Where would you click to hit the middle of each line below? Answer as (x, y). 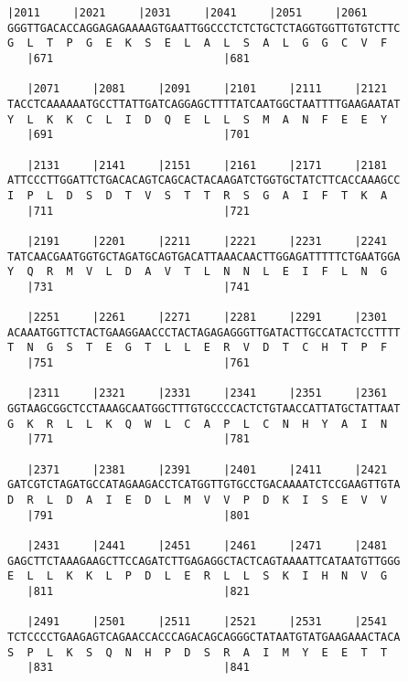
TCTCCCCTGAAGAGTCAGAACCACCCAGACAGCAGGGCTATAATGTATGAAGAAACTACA (204, 637)
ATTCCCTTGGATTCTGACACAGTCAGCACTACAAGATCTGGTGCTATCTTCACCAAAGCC (204, 181)
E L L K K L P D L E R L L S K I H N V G (198, 576)
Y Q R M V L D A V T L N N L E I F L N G (198, 272)
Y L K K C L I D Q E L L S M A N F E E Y (198, 119)
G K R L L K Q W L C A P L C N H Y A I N (198, 424)
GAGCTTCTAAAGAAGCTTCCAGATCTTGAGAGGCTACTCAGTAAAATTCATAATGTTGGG (204, 561)
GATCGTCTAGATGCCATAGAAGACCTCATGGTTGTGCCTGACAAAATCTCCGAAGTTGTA (204, 485)
